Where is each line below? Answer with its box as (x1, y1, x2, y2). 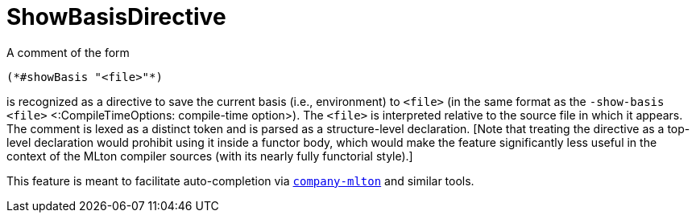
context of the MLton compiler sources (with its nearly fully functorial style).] (6, 148, 413, 163)
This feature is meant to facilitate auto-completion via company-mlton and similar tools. (6, 173, 474, 188)
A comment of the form (6, 45, 130, 59)
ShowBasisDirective (6, 3, 226, 30)
